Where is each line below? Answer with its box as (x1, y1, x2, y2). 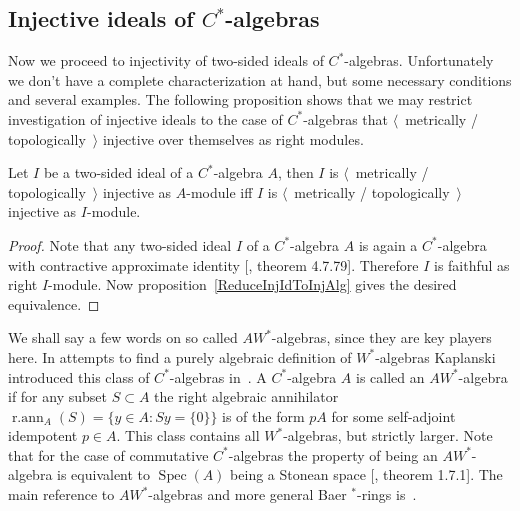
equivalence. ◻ (8, 293, 100, 314)
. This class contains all (116, 425, 260, 446)
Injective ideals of (8, 3, 194, 34)
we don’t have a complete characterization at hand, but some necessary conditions (8, 69, 512, 90)
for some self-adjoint (331, 405, 456, 426)
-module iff (186, 181, 253, 202)
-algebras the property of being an (228, 444, 438, 465)
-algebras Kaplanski (375, 346, 496, 367)
